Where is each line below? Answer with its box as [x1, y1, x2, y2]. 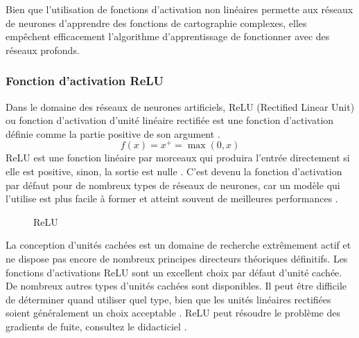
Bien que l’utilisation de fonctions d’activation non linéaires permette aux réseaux [6, 2, 353, 16]
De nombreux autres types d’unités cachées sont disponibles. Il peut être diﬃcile [6, 278, 347, 293]
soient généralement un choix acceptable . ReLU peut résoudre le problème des [6, 305, 340, 320]
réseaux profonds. [6, 42, 80, 57]
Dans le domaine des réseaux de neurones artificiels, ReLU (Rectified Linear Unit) [6, 99, 355, 114]
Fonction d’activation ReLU [6, 72, 164, 89]
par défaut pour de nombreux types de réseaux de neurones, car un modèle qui [6, 177, 340, 192]
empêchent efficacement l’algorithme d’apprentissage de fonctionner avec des [6, 29, 330, 44]
